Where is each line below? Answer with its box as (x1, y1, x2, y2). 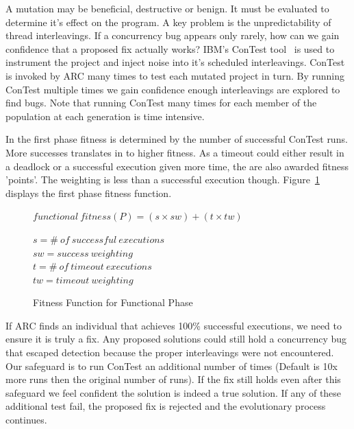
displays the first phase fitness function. (5, 185, 172, 200)
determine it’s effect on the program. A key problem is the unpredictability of (5, 14, 331, 29)
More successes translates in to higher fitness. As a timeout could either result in (5, 145, 344, 159)
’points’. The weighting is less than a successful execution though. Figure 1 (5, 172, 320, 187)
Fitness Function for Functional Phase (33, 295, 193, 310)
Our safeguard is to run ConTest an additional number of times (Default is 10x (5, 358, 338, 373)
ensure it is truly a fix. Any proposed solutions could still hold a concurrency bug (5, 332, 347, 346)
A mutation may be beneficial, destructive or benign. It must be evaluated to (5, 1, 329, 15)
